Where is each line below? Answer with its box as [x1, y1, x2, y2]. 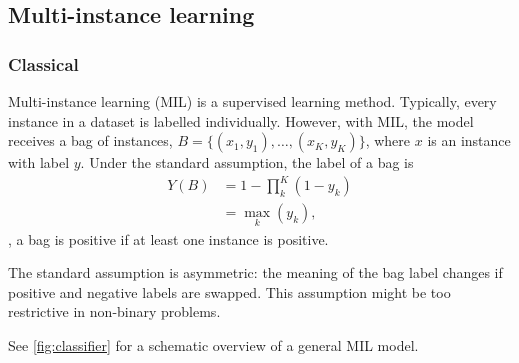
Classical [8, 51, 79, 76]
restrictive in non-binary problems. [8, 301, 221, 322]
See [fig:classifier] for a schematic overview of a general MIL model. [8, 334, 419, 355]
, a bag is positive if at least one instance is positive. [8, 228, 329, 249]
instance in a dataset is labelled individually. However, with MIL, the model [8, 110, 474, 131]
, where [365, 130, 411, 151]
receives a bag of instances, [8, 130, 173, 151]
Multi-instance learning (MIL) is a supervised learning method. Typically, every [8, 91, 497, 111]
